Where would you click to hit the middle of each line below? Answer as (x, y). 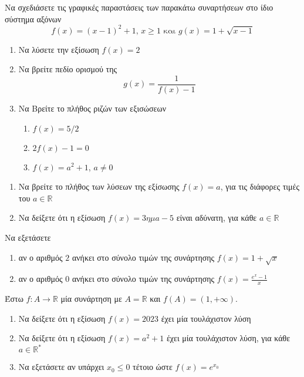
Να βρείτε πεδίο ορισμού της (68, 69)
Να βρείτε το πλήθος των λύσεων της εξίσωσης (99, 186)
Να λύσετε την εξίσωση (59, 49)
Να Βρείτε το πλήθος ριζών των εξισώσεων (92, 108)
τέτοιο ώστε (153, 367)
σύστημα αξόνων (33, 18)
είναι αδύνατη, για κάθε (217, 218)
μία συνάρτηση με (91, 299)
